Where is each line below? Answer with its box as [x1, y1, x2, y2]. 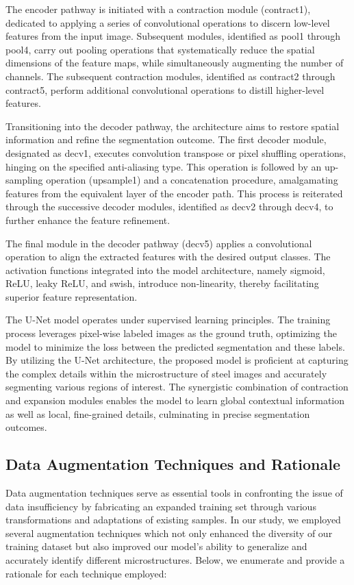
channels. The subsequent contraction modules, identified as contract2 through [5, 69, 336, 83]
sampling [5, 173, 43, 187]
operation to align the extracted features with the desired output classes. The [5, 249, 331, 264]
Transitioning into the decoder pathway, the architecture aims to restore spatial [5, 119, 340, 133]
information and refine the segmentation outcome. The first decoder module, [5, 132, 327, 147]
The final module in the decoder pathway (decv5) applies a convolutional [5, 236, 312, 250]
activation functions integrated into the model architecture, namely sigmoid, [5, 262, 325, 277]
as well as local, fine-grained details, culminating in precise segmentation [5, 406, 310, 421]
